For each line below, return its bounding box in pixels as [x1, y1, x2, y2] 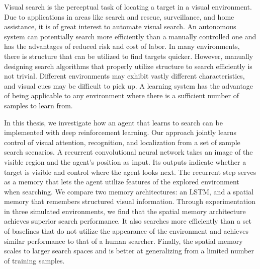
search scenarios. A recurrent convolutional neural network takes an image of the [4, 147, 253, 157]
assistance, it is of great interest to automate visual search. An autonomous [4, 21, 236, 32]
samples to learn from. [4, 100, 73, 110]
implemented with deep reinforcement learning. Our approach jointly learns [4, 127, 236, 138]
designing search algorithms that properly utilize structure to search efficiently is [4, 60, 252, 71]
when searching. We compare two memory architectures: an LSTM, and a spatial [4, 186, 254, 196]
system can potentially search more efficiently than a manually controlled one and [4, 31, 256, 41]
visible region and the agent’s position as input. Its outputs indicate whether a [4, 156, 246, 167]
